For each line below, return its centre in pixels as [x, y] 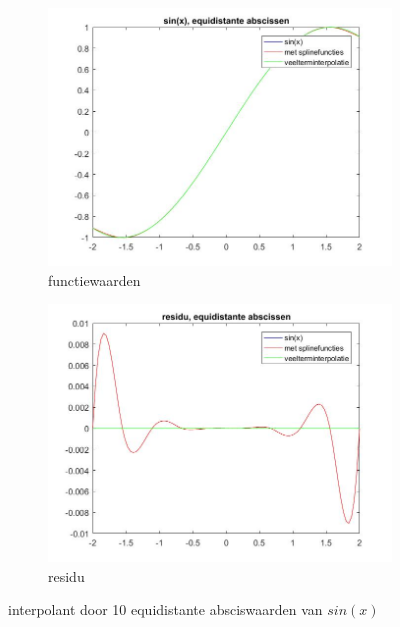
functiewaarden [94, 279]
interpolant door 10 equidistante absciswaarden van [165, 609]
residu [66, 575]
